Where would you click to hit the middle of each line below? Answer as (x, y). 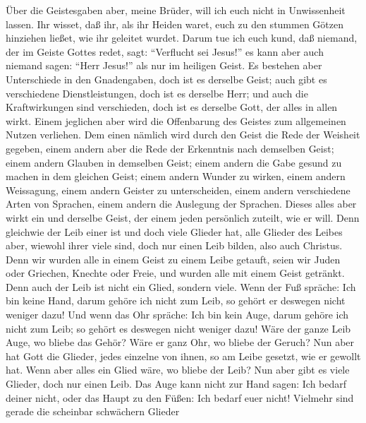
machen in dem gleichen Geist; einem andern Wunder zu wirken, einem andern (176, 176)
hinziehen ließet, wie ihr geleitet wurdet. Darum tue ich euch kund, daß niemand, (182, 38)
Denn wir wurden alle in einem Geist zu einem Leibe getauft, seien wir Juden (173, 259)
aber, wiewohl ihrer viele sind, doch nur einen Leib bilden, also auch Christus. (174, 245)
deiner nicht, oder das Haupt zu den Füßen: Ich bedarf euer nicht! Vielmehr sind (180, 397)
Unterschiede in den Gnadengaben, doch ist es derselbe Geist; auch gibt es (166, 79)
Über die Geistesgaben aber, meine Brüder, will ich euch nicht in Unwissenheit (176, 10)
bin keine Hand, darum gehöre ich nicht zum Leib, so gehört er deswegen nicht (176, 300)
